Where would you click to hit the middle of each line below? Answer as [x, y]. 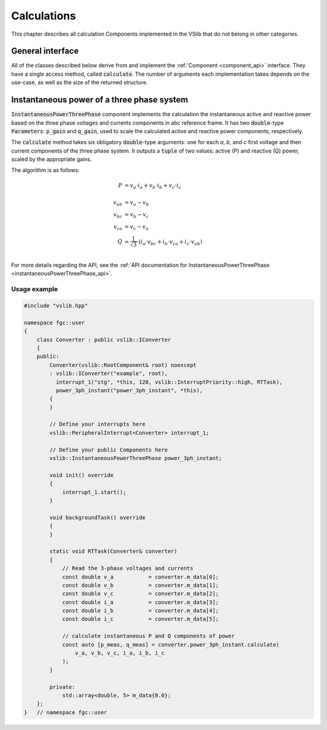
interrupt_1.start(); [94, 492]
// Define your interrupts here [97, 424]
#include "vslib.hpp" [56, 306]
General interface [45, 51]
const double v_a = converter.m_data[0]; [140, 577]
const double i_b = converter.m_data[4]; [140, 611]
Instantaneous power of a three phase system [100, 100]
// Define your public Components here [108, 450]
